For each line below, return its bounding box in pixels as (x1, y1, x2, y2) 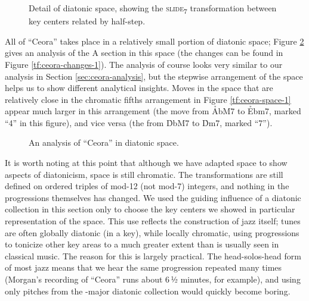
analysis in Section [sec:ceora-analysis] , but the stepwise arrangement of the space (5, 70, 303, 82)
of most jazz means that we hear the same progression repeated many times (5, 261, 282, 274)
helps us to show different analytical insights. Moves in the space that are (5, 81, 273, 94)
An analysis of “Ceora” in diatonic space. (29, 136, 179, 149)
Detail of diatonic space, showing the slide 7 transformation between (29, 2, 277, 15)
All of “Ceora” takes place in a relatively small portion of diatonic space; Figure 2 (5, 35, 304, 47)
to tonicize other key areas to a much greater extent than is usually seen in (5, 238, 279, 250)
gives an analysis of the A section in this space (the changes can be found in (5, 46, 283, 59)
